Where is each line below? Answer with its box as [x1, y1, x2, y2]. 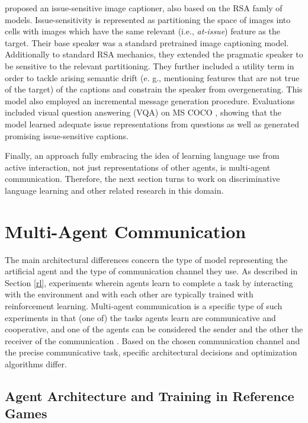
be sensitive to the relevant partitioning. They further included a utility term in [5, 59, 294, 72]
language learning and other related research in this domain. [5, 184, 224, 196]
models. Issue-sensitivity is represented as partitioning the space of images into [5, 13, 291, 25]
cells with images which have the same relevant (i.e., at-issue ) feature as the [5, 25, 280, 37]
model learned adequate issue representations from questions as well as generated [5, 117, 299, 130]
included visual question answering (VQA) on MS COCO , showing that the [5, 106, 282, 118]
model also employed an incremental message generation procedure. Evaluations [5, 94, 295, 107]
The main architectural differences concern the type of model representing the [5, 253, 288, 265]
